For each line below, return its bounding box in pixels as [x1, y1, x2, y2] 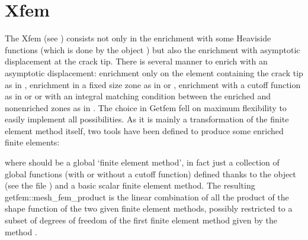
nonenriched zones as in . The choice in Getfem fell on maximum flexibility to [5, 101, 287, 113]
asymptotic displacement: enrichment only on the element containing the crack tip [5, 66, 303, 79]
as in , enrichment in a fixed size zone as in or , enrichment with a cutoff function [5, 78, 301, 90]
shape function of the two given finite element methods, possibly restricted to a [5, 202, 293, 215]
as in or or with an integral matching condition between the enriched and [5, 90, 271, 102]
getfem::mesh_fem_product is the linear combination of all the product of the [5, 190, 289, 203]
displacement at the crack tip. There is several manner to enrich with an [5, 55, 268, 67]
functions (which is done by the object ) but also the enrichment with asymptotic [5, 43, 300, 56]
